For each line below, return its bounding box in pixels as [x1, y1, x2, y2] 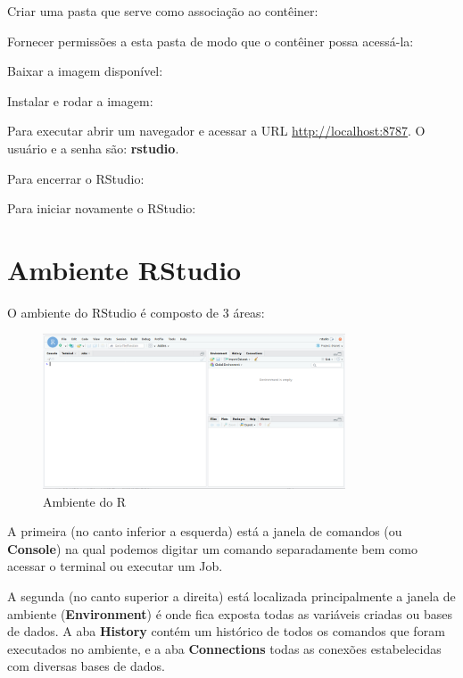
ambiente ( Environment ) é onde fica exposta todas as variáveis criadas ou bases [7, 604, 452, 623]
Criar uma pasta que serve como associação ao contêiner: [7, 2, 318, 20]
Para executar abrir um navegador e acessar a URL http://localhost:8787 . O [7, 121, 426, 140]
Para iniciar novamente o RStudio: [7, 199, 196, 218]
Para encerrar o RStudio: [7, 169, 145, 187]
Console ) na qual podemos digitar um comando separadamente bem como [7, 539, 418, 558]
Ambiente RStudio [7, 251, 242, 287]
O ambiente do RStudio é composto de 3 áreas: [7, 302, 265, 321]
